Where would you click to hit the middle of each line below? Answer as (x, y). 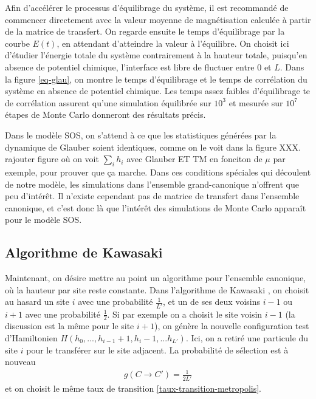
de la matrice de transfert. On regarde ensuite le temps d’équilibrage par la (145, 31)
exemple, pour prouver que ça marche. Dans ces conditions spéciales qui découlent (158, 172)
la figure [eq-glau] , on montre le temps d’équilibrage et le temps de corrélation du (156, 79)
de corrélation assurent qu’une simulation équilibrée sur (108, 102)
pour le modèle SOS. (43, 220)
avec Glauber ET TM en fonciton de (194, 159)
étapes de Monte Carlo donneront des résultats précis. (105, 114)
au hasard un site (37, 302)
